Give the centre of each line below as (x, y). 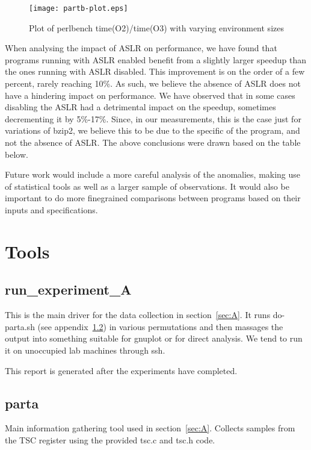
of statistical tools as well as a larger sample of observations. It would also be (147, 186)
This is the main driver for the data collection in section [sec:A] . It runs (138, 315)
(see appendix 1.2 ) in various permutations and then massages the (160, 326)
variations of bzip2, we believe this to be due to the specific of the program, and (152, 130)
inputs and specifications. (51, 209)
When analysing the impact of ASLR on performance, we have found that (141, 48)
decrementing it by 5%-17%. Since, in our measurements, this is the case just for (153, 118)
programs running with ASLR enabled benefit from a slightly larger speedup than (156, 59)
